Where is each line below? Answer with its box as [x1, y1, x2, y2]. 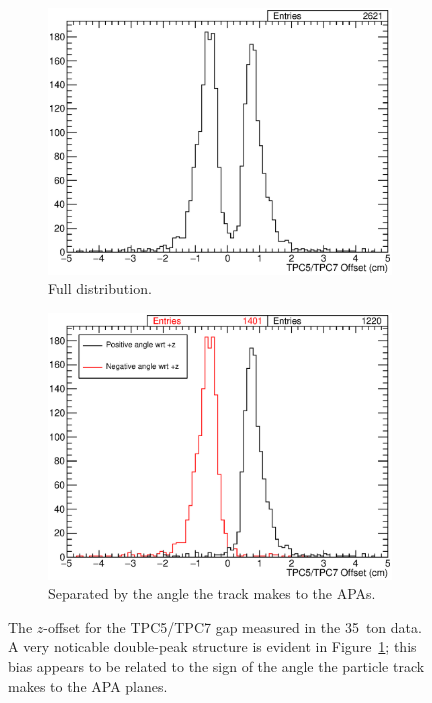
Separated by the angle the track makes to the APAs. [48, 583, 376, 604]
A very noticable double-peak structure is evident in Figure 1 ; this [8, 636, 417, 657]
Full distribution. [48, 278, 152, 299]
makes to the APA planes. [8, 675, 168, 696]
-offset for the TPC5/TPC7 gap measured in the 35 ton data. [43, 616, 422, 637]
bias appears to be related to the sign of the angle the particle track [8, 656, 425, 677]
